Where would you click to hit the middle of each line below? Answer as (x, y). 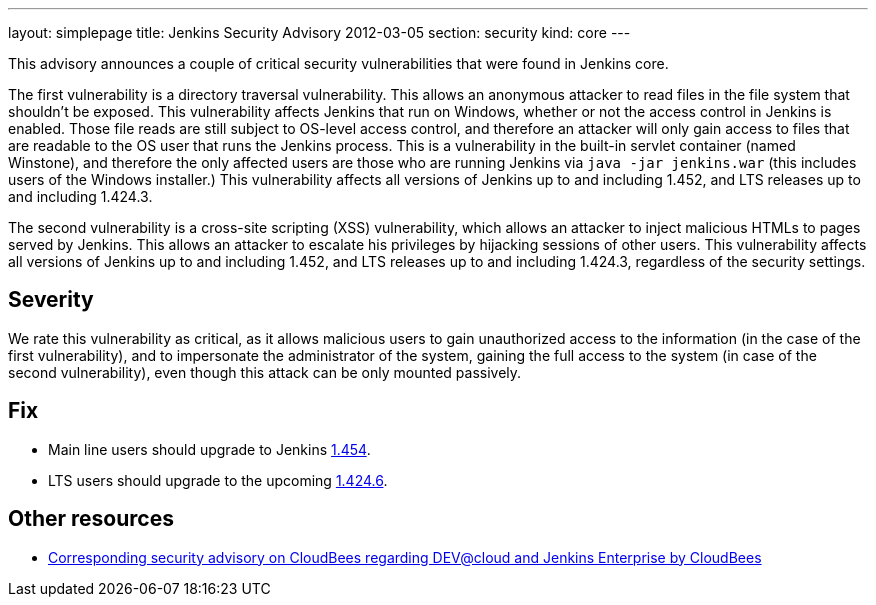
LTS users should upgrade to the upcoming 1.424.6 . (218, 480)
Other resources (91, 519)
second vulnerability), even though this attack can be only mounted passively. (265, 372)
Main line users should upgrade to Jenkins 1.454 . (209, 449)
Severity (51, 300)
